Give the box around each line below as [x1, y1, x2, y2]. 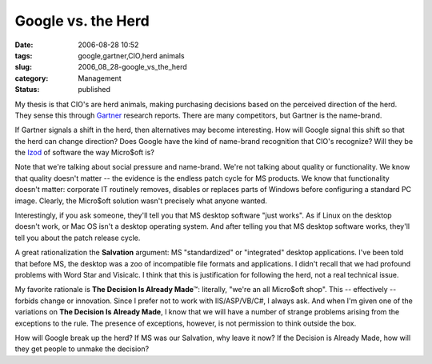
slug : [14, 62, 32, 72]
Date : [14, 40, 34, 50]
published [78, 85, 111, 94]
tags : [14, 50, 33, 60]
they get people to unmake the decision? [14, 344, 150, 354]
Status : [14, 85, 40, 94]
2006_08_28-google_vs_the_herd [78, 62, 187, 72]
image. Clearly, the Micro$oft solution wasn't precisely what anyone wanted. [14, 196, 268, 206]
